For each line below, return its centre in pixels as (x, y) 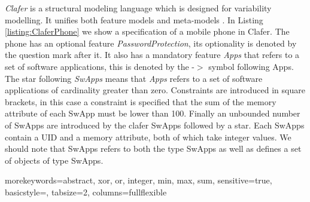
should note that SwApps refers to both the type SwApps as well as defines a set (153, 149)
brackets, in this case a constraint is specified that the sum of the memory (141, 101)
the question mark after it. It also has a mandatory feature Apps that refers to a (152, 55)
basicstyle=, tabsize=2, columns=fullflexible (86, 192)
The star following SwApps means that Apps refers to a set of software (134, 78)
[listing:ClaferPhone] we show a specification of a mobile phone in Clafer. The (147, 31)
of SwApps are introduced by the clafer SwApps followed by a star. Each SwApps (155, 125)
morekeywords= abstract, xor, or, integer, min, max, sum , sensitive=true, (139, 180)
